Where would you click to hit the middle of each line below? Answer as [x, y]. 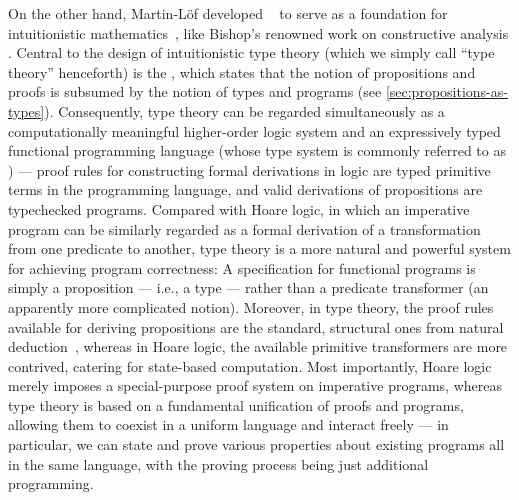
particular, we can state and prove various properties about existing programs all [256, 444]
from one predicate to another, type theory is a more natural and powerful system [259, 248]
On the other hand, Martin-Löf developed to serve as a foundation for [228, 13]
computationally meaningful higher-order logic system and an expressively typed [254, 130]
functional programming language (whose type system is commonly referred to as [257, 150]
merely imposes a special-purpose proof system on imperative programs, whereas [255, 385]
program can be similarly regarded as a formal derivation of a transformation [244, 228]
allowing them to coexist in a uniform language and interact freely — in [228, 424]
